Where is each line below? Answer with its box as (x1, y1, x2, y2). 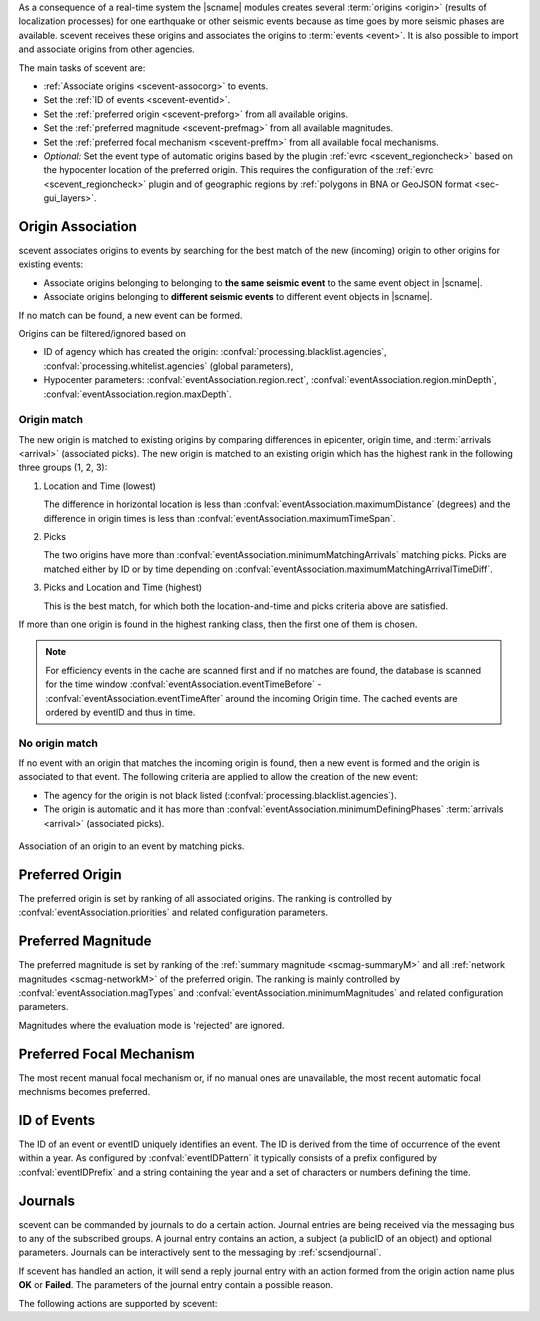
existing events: (18, 258, 84, 270)
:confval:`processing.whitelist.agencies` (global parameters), (43, 360, 294, 372)
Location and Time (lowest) (43, 480, 157, 492)
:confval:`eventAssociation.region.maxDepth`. (43, 388, 232, 400)
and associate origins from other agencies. (18, 43, 195, 55)
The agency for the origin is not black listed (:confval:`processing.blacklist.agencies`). (43, 789, 397, 801)
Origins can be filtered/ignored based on (18, 327, 187, 339)
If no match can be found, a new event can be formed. (18, 309, 243, 321)
